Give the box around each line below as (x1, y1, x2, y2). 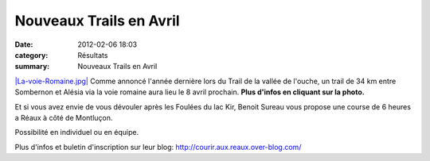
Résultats (77, 50, 108, 59)
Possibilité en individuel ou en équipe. (14, 128, 139, 137)
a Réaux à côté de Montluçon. (14, 113, 113, 122)
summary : (14, 62, 50, 71)
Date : (14, 40, 33, 49)
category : (14, 50, 49, 59)
